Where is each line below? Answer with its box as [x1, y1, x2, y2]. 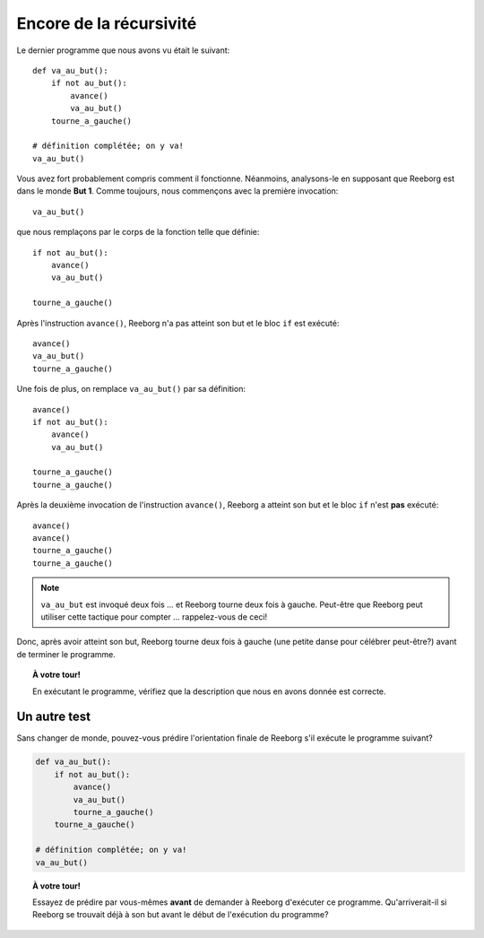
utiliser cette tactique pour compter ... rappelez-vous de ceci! [40, 612, 268, 622]
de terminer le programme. [16, 648, 116, 659]
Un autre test [16, 709, 91, 725]
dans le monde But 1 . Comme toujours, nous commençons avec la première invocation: [16, 186, 339, 196]
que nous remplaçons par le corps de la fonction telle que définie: [16, 227, 260, 238]
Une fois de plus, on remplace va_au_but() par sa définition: [16, 384, 246, 395]
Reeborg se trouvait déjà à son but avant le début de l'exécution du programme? [32, 909, 329, 920]
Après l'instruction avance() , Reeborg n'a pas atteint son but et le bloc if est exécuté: [16, 317, 340, 328]
